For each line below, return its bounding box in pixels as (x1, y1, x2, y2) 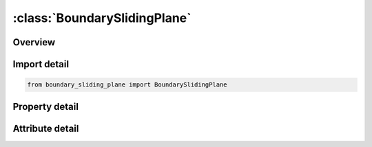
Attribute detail (12, 122, 79, 134)
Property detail (12, 100, 79, 113)
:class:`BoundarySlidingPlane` (12, 10, 192, 25)
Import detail (12, 58, 69, 70)
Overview (12, 36, 56, 48)
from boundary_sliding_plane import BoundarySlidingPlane (27, 81, 227, 89)
